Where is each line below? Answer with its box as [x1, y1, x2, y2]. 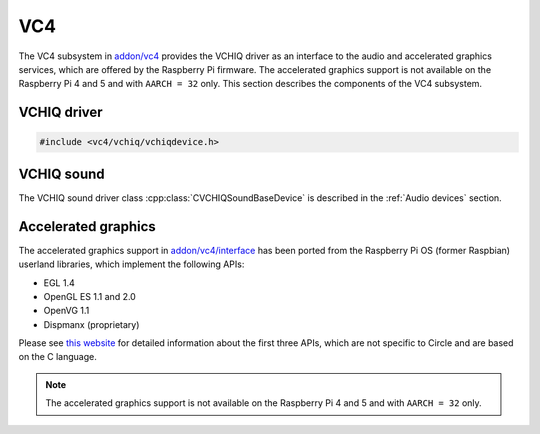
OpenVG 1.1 [43, 305, 90, 317]
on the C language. [18, 351, 97, 363]
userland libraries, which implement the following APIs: [18, 258, 245, 270]
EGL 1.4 [43, 276, 75, 289]
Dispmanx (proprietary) [43, 318, 140, 330]
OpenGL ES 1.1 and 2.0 [43, 290, 137, 302]
